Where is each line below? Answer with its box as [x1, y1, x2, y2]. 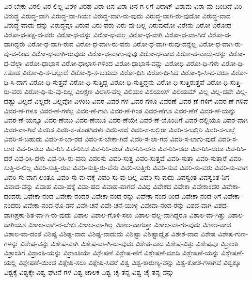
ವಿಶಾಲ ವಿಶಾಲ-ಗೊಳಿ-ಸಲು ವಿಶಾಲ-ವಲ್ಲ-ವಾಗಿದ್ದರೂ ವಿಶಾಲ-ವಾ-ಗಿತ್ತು [73, 210, 225, 220]
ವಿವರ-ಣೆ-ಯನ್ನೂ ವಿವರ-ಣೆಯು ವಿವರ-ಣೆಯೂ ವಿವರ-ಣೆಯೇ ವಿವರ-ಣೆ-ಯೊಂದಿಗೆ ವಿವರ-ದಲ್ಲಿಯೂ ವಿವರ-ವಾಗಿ [4, 115, 248, 125]
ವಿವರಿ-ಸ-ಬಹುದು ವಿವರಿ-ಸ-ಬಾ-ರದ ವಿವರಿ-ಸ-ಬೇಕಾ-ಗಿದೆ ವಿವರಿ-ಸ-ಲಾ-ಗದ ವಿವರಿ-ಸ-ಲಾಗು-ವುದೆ [4, 134, 216, 144]
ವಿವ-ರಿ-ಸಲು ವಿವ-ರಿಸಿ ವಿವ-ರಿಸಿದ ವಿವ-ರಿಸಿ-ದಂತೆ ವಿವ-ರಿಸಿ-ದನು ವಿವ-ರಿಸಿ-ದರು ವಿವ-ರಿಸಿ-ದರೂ [16, 143, 224, 153]
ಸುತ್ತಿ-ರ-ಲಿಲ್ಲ [4, 162, 31, 172]
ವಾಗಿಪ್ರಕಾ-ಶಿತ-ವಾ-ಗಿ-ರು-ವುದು [4, 210, 72, 220]
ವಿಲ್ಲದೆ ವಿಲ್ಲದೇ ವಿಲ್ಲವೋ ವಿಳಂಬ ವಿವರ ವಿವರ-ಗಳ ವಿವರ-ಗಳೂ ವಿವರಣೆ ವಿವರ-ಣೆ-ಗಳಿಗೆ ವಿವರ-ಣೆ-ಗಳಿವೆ [17, 95, 248, 106]
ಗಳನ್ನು [4, 238, 18, 248]
